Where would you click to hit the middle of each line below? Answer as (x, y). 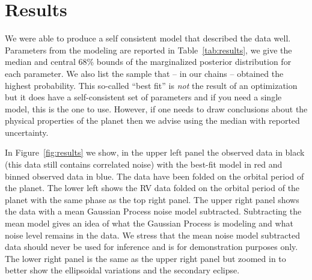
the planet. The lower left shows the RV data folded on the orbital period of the (152, 188)
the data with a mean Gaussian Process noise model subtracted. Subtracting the (153, 211)
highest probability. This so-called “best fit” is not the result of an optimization (151, 85)
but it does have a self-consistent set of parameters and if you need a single (143, 97)
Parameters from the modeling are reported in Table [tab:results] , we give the (148, 50)
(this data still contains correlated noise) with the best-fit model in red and (144, 164)
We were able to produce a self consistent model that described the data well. (148, 38)
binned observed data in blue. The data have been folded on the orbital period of (154, 176)
